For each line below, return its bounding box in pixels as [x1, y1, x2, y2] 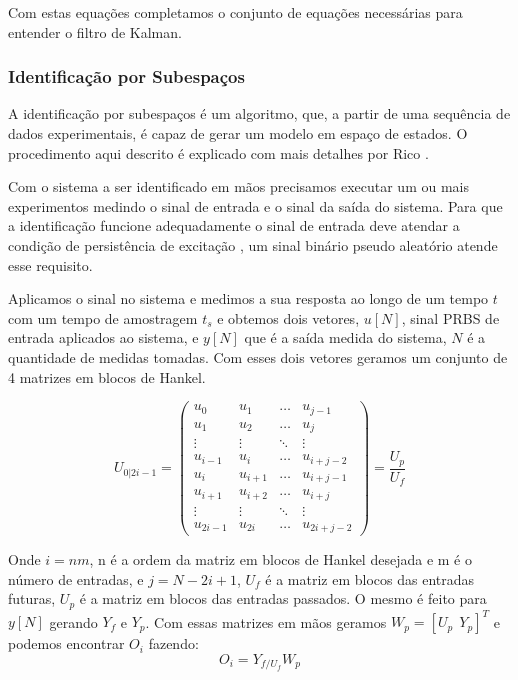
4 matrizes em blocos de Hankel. [8, 366, 206, 387]
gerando [49, 611, 98, 632]
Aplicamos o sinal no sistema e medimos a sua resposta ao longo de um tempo [8, 288, 489, 309]
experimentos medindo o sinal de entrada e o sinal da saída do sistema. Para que [8, 195, 503, 216]
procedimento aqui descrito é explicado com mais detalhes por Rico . [8, 142, 429, 163]
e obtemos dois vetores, [217, 307, 360, 328]
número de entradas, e [8, 568, 144, 589]
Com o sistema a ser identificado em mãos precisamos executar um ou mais [8, 176, 469, 197]
